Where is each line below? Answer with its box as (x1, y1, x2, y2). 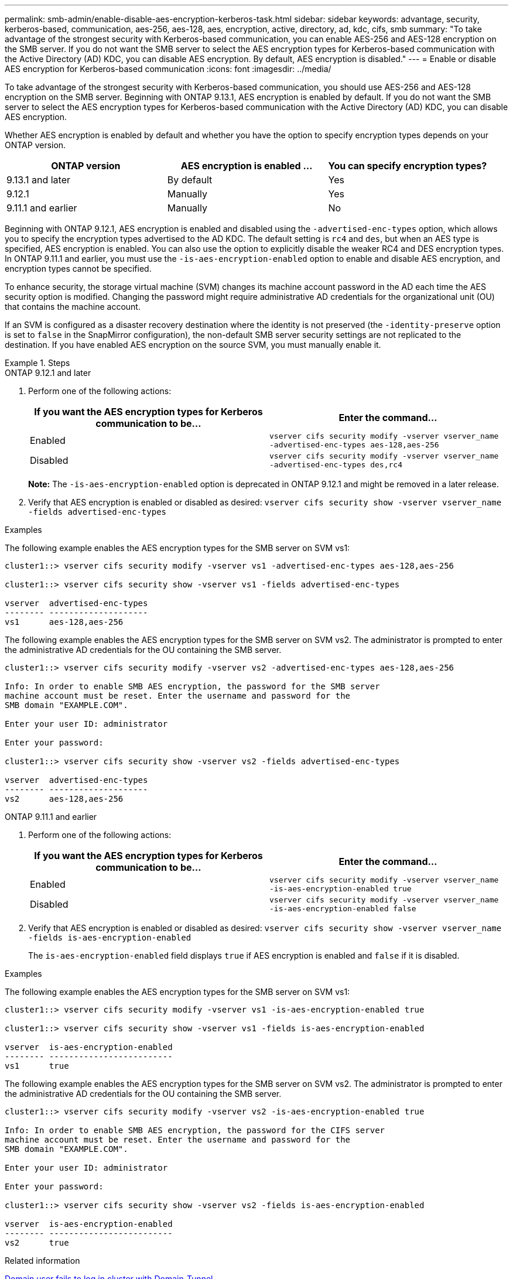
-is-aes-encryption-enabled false (269, 904, 416, 913)
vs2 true (5, 1238, 69, 1247)
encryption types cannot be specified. (5, 264, 152, 273)
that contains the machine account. (5, 302, 141, 312)
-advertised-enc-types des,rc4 (269, 460, 402, 469)
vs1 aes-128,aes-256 (5, 617, 124, 627)
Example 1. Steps (5, 358, 70, 368)
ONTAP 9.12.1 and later (5, 368, 91, 378)
